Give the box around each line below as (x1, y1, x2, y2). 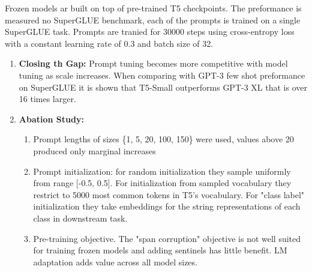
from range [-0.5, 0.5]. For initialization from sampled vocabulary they (33, 177, 292, 189)
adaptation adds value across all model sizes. (33, 255, 197, 268)
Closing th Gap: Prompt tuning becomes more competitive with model (19, 57, 288, 70)
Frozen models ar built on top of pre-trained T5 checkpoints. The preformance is (5, 2, 302, 14)
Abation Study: (19, 112, 84, 125)
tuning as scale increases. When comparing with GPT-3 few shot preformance (19, 68, 305, 81)
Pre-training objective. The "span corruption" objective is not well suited (33, 232, 301, 244)
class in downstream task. (33, 211, 128, 224)
